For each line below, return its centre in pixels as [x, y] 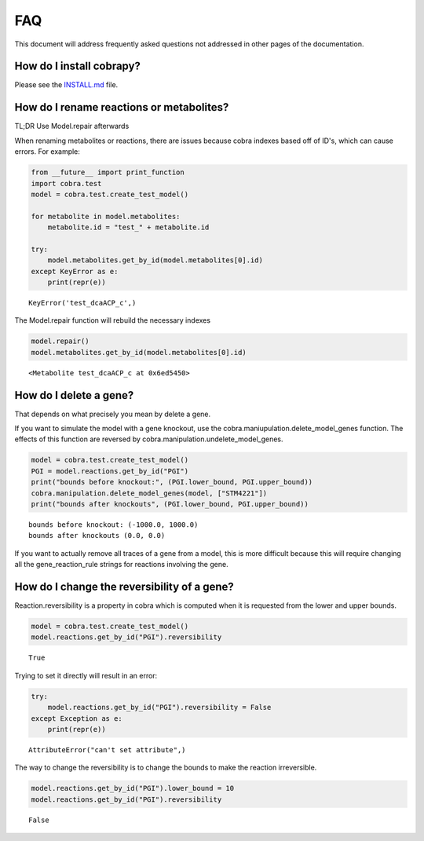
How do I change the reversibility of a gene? [124, 586]
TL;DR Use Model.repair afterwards [72, 126]
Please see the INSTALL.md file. [66, 85]
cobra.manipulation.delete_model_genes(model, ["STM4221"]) [149, 493]
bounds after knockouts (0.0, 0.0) [97, 536]
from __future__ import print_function [108, 172]
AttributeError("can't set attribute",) [107, 750]
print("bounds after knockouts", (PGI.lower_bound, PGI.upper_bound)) [170, 504]
